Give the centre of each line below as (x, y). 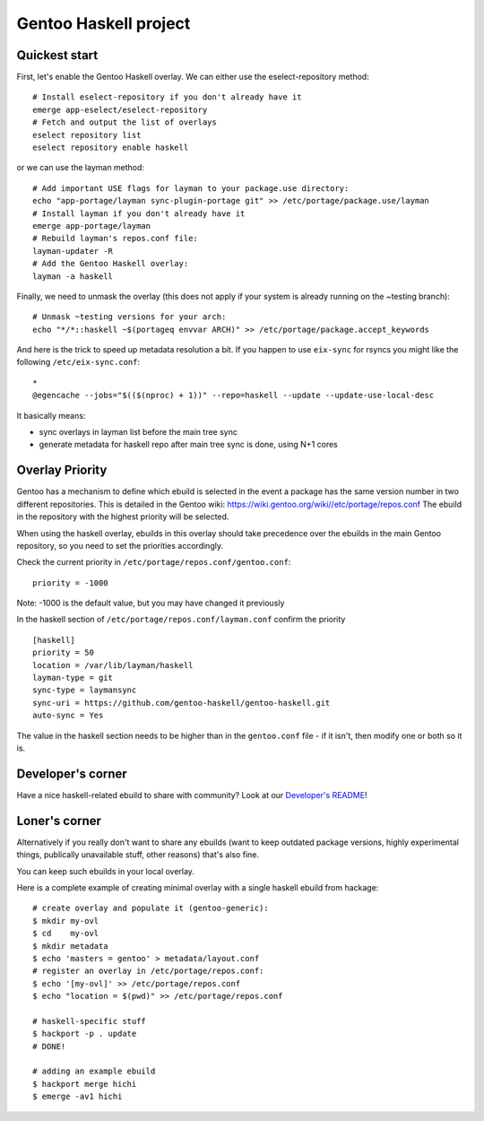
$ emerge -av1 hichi (78, 1097)
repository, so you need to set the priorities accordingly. (120, 545)
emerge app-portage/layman (92, 226)
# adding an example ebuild (94, 1071)
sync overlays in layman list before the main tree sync (138, 432)
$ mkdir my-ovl (66, 921)
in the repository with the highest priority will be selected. (123, 517)
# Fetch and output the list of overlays (125, 122)
